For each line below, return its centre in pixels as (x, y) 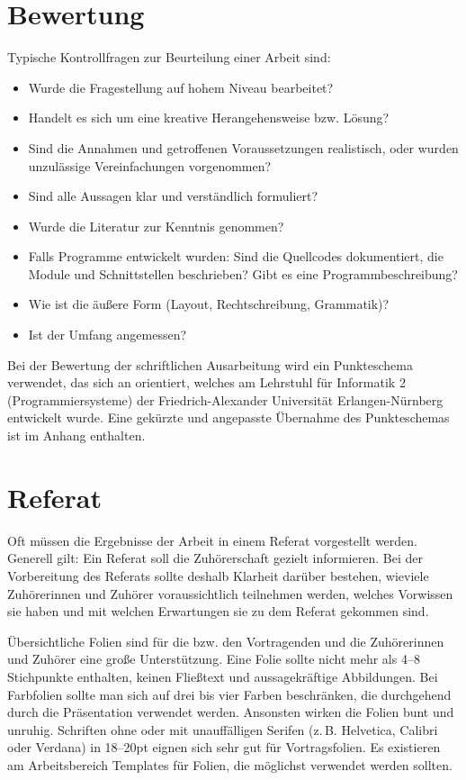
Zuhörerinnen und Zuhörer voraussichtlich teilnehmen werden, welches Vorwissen (230, 593)
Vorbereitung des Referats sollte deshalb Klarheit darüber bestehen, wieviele (218, 575)
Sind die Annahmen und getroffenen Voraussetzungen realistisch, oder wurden (243, 147)
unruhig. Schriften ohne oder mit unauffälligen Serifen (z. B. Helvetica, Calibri (223, 729)
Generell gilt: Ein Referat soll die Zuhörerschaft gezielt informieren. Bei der (215, 558)
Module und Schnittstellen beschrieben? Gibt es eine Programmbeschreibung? (243, 273)
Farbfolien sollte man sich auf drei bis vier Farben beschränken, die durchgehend (229, 694)
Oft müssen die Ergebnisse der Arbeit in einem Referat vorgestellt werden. (212, 540)
